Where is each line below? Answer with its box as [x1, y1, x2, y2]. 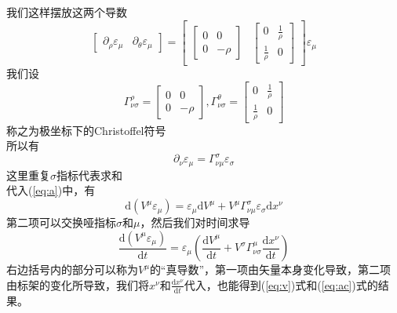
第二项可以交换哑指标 [6, 214, 116, 231]
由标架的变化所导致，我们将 [6, 276, 149, 293]
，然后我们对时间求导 [140, 214, 250, 231]
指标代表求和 [56, 166, 122, 183]
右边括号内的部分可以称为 [6, 261, 138, 278]
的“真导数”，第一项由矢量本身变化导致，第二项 [149, 261, 392, 278]
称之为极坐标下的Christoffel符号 [6, 122, 166, 138]
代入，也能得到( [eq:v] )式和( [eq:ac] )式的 [184, 276, 378, 293]
